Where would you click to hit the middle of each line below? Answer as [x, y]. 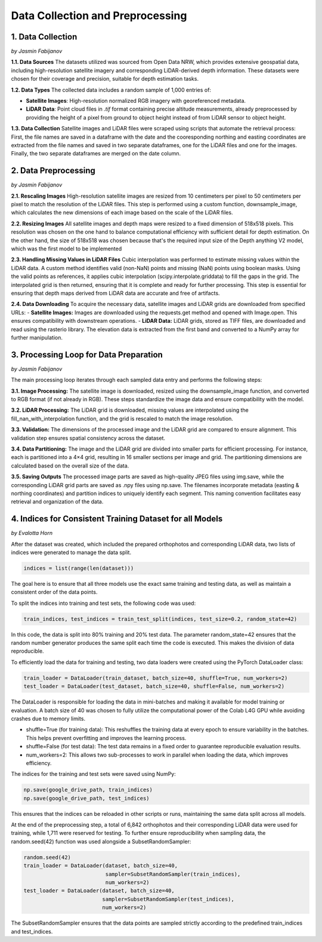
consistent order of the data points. [54, 592]
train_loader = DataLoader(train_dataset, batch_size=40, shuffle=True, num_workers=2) [156, 678]
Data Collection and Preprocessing [99, 16]
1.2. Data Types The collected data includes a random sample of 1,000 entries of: [111, 90]
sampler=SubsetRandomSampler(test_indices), [168, 899]
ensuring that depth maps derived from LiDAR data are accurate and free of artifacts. [115, 293]
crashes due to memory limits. [48, 718]
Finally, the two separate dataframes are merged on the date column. [96, 154]
